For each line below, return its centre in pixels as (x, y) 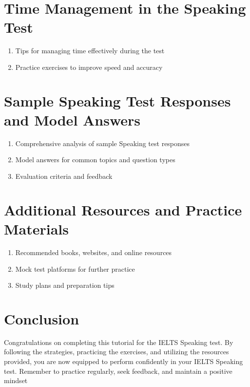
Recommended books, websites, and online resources (94, 252)
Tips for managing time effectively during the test (90, 51)
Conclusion (42, 318)
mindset (16, 380)
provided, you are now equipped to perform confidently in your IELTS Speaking (124, 361)
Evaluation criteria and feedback (64, 176)
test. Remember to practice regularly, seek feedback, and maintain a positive (118, 371)
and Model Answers (72, 119)
